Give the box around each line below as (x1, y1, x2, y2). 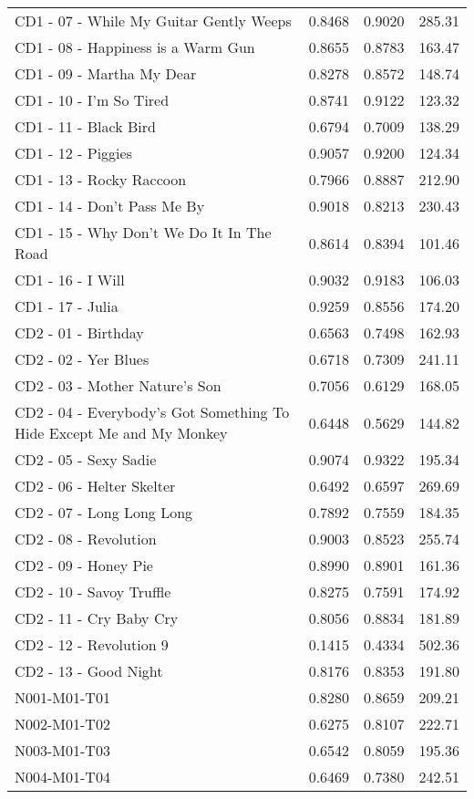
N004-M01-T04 (15, 766, 110, 787)
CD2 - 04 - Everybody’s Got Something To (15, 401, 290, 422)
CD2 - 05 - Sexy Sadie (15, 449, 157, 470)
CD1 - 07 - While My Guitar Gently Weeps (15, 10, 292, 31)
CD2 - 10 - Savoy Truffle (15, 581, 171, 602)
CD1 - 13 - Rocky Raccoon (15, 169, 187, 190)
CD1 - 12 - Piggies (15, 142, 132, 163)
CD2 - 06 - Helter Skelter (15, 475, 176, 496)
